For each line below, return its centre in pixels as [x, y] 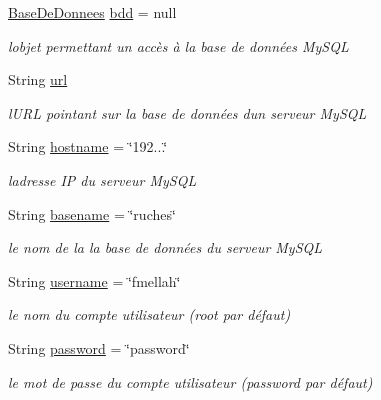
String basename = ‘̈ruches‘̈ [92, 213]
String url [38, 79]
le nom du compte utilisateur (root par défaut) [149, 314]
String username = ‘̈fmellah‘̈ [94, 280]
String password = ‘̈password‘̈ [99, 347]
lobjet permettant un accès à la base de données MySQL [178, 45]
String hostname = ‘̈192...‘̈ [88, 146]
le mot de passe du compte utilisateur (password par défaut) [190, 381]
